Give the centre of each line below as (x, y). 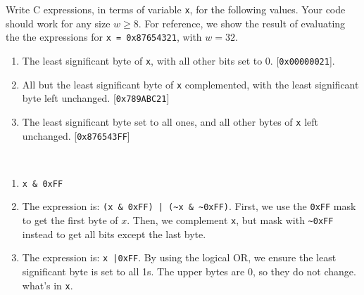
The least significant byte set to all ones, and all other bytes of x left (170, 121)
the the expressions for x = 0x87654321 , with (104, 37)
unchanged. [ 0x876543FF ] (76, 135)
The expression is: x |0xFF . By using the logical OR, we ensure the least (179, 257)
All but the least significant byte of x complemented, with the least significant (190, 84)
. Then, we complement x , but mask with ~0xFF (230, 220)
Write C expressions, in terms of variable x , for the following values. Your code (176, 9)
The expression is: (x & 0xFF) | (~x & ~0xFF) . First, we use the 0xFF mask (189, 206)
